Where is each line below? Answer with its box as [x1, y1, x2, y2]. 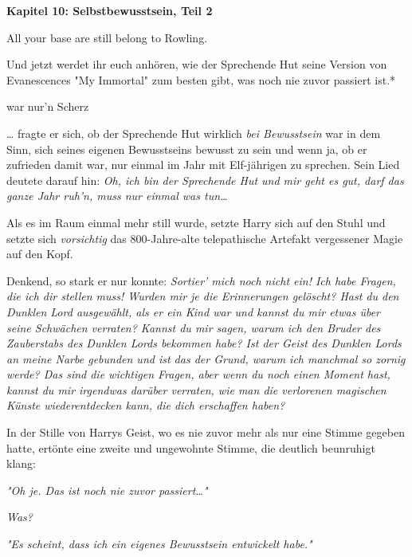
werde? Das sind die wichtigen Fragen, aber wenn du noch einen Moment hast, [6, 366, 390, 382]
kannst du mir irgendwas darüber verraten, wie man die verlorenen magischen [6, 381, 386, 398]
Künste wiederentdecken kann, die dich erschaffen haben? [6, 397, 285, 414]
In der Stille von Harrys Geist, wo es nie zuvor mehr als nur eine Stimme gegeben [6, 424, 405, 441]
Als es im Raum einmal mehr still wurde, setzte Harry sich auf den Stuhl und [6, 214, 386, 230]
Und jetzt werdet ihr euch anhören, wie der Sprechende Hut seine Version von [6, 56, 387, 73]
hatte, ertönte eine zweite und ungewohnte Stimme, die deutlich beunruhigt [6, 439, 375, 456]
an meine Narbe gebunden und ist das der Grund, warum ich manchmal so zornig [6, 350, 406, 367]
